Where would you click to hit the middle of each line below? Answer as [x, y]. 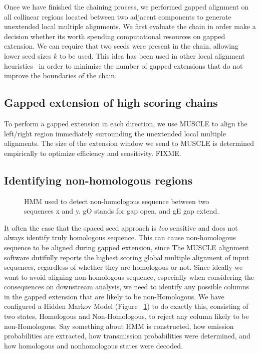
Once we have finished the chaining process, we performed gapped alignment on [126, 7]
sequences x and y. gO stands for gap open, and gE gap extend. [122, 211]
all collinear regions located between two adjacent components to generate [118, 16]
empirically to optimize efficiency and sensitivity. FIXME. [93, 153]
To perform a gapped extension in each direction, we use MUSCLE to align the [126, 123]
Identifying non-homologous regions [98, 180]
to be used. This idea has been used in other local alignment [152, 55]
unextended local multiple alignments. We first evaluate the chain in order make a [130, 26]
